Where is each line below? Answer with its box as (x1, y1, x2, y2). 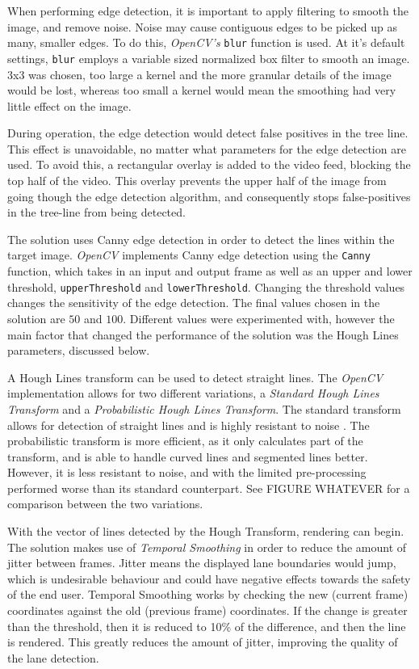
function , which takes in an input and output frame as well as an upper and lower (7, 263, 413, 280)
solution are (7, 309, 65, 326)
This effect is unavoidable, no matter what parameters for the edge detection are (7, 140, 406, 157)
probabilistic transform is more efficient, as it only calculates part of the (7, 432, 363, 449)
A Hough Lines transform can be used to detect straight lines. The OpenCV (7, 368, 383, 385)
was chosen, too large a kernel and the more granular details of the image (28, 65, 392, 82)
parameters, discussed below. (7, 342, 150, 359)
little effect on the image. (7, 97, 132, 114)
